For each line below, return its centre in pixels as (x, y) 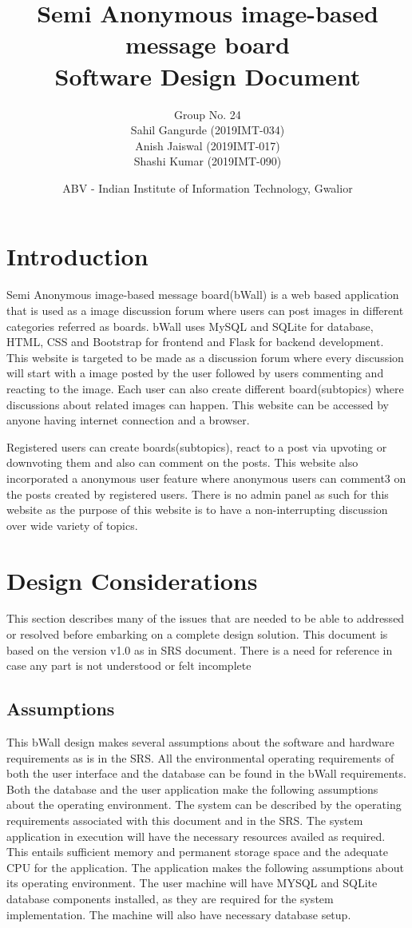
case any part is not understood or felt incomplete (129, 665)
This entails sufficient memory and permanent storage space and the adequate (198, 852)
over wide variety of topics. (72, 525)
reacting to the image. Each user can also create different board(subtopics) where (205, 388)
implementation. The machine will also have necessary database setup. (179, 914)
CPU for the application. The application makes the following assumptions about (205, 867)
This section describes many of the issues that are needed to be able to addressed (206, 618)
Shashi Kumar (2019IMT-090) (208, 161)
